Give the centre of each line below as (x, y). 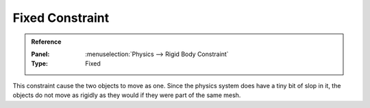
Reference (46, 42)
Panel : (40, 54)
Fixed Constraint (61, 18)
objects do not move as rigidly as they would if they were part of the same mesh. (127, 95)
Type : (39, 64)
